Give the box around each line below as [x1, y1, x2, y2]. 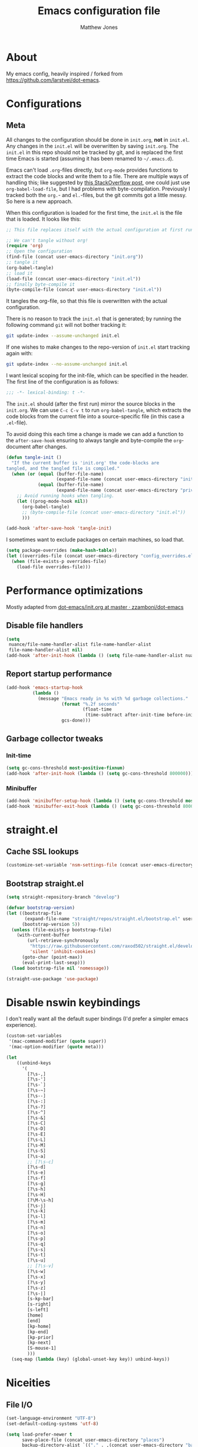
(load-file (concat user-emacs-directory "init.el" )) [6, 276, 141, 281]
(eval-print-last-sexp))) [21, 960, 85, 965]
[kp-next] [27, 1340, 51, 1346]
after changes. [32, 443, 68, 450]
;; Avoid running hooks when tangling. [16, 493, 115, 499]
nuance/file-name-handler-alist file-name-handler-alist [8, 641, 151, 647]
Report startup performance [6, 669, 112, 679]
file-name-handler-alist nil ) [8, 647, 83, 653]
